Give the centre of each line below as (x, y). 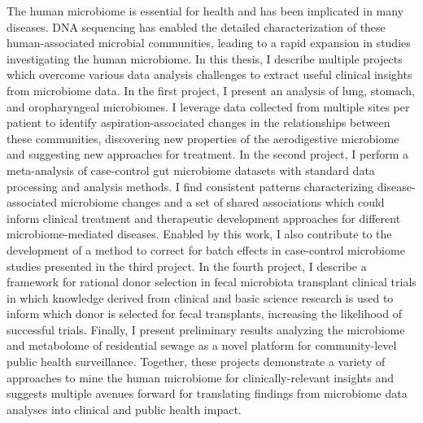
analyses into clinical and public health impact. (124, 409)
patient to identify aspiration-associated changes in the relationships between (198, 122)
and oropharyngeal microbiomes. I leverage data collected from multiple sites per (208, 106)
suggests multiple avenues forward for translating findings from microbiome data (207, 393)
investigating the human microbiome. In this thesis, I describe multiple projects (205, 58)
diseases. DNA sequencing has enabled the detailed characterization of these (196, 26)
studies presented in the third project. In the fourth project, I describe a (187, 266)
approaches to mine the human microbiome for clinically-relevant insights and (200, 377)
